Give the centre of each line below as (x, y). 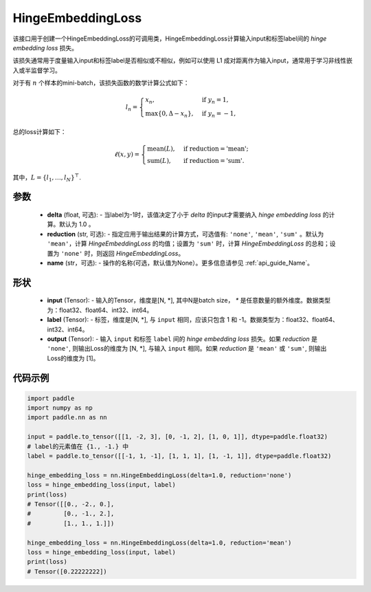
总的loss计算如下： (40, 131)
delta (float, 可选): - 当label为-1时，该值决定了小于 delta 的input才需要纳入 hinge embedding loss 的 (188, 215)
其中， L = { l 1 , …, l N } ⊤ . (47, 177)
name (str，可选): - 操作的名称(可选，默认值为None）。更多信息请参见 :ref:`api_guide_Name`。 (180, 263)
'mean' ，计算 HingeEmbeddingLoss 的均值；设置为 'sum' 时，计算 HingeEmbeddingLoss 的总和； (188, 243)
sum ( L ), (159, 161)
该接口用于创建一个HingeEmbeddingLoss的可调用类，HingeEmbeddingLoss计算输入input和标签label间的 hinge (170, 39)
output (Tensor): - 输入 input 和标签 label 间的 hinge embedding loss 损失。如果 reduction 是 (182, 339)
